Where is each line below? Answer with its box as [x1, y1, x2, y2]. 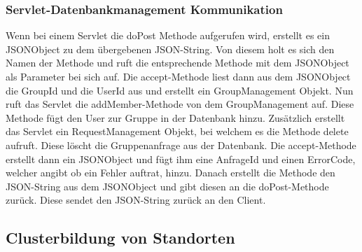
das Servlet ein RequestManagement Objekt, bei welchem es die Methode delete [6, 124, 349, 139]
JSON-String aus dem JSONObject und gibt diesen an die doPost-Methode [6, 178, 329, 193]
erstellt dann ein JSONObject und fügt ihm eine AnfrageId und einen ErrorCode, [6, 151, 356, 166]
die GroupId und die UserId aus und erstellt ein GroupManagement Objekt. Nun [6, 83, 354, 97]
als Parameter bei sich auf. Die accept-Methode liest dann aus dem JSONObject [6, 69, 351, 83]
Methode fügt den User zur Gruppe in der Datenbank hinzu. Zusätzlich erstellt [6, 110, 345, 125]
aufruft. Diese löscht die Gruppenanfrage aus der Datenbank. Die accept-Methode [6, 137, 356, 152]
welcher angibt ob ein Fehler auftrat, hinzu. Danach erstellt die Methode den [6, 165, 335, 180]
